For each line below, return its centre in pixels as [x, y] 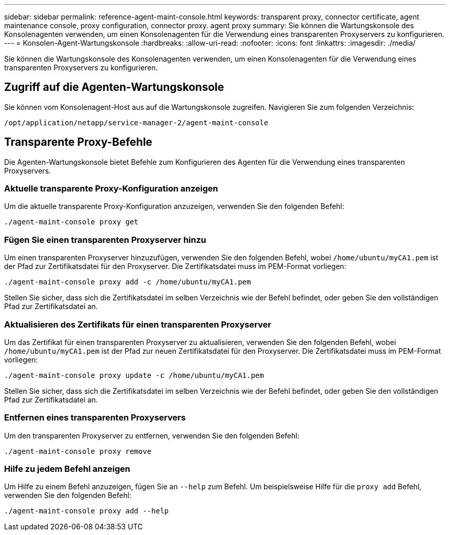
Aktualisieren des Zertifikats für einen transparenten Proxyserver [138, 324]
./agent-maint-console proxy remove [78, 451]
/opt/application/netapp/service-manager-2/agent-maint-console [136, 122]
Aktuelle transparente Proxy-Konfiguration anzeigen [111, 189]
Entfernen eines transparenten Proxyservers [95, 418]
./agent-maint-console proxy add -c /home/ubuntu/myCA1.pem [128, 282]
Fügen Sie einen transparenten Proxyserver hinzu [105, 240]
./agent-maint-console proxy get [71, 222]
